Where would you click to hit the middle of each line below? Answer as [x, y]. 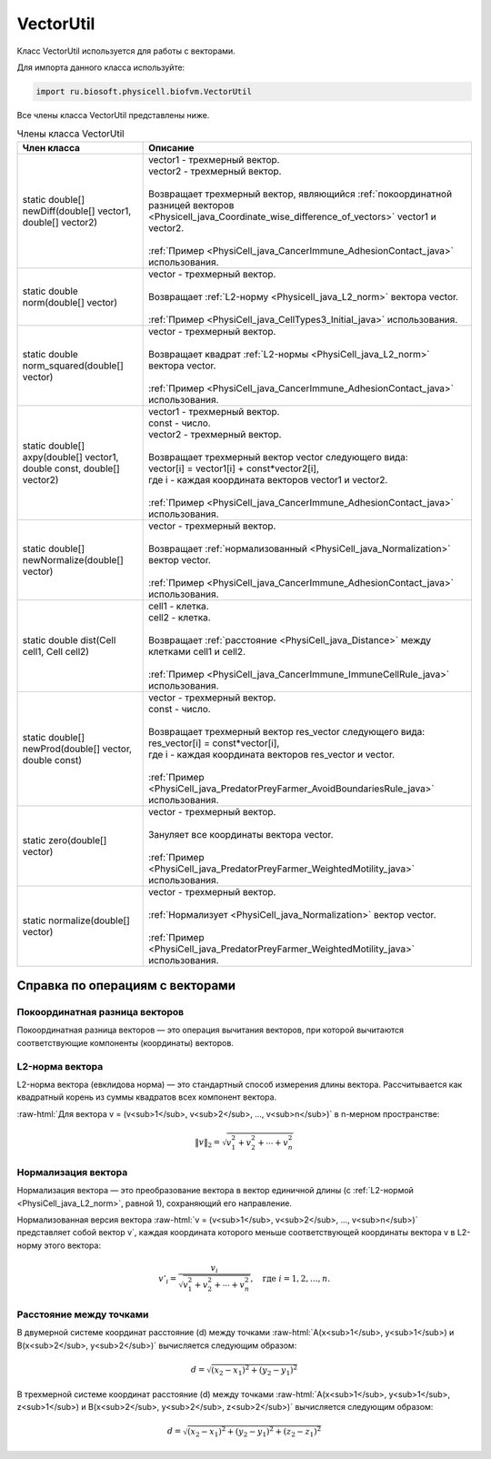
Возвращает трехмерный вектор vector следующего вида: [278, 457]
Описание [171, 147]
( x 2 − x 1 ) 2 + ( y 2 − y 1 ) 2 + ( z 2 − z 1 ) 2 [254, 1432]
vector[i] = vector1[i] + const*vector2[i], [234, 468]
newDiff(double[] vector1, [77, 211]
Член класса [51, 147]
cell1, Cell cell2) [56, 651]
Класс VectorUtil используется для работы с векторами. [126, 51]
